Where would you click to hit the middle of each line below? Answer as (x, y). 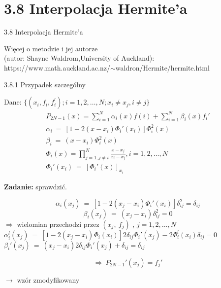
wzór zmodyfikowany (48, 279)
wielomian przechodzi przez (58, 224)
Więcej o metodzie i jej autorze (51, 48)
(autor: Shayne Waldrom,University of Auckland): (79, 58)
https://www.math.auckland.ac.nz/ (57, 67)
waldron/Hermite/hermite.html (162, 67)
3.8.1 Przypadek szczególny (45, 84)
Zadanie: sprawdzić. (35, 187)
